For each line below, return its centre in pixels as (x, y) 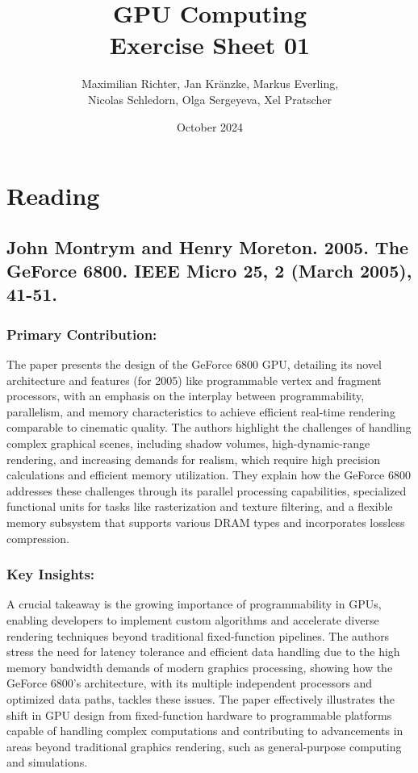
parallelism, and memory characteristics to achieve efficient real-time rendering (201, 411)
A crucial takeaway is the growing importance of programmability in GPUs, (194, 604)
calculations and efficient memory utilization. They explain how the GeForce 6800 (209, 475)
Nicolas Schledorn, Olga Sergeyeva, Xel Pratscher (210, 99)
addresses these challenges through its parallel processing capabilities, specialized (207, 490)
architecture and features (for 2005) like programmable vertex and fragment (194, 380)
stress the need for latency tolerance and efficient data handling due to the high (203, 652)
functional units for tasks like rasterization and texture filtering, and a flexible (200, 506)
